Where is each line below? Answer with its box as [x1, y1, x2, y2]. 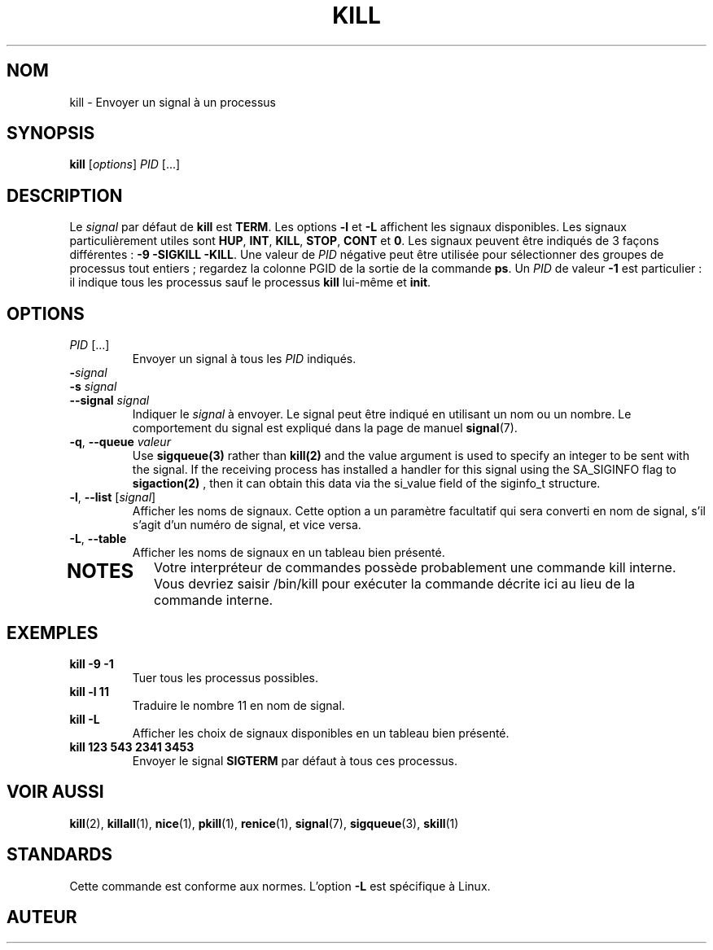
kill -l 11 [69, 684, 109, 698]
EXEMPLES [7, 622, 98, 643]
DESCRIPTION [7, 185, 123, 206]
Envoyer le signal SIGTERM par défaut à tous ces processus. [132, 753, 457, 768]
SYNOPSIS [7, 123, 95, 144]
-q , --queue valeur [69, 435, 171, 449]
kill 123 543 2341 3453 [69, 739, 195, 754]
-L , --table [69, 532, 127, 546]
